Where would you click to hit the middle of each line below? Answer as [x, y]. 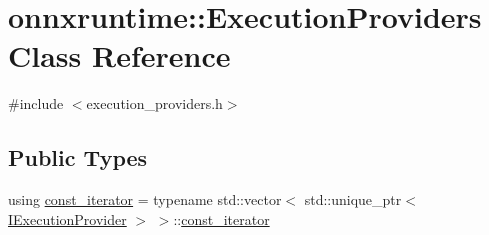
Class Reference [119, 55]
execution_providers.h [154, 103]
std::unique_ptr [353, 199]
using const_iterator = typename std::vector [145, 199]
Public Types [78, 157]
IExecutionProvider [67, 218]
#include [36, 103]
